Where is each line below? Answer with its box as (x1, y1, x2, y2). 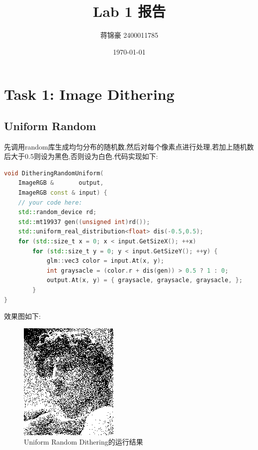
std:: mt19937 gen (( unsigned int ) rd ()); (18, 218, 150, 225)
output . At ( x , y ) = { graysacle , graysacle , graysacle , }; (46, 277, 243, 284)
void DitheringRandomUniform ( (4, 169, 104, 177)
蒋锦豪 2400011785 (100, 30, 159, 40)
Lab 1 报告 (92, 1, 166, 21)
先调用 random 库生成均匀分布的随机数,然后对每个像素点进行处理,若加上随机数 (4, 141, 254, 151)
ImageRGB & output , (18, 179, 104, 187)
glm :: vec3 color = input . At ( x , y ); (46, 257, 165, 265)
